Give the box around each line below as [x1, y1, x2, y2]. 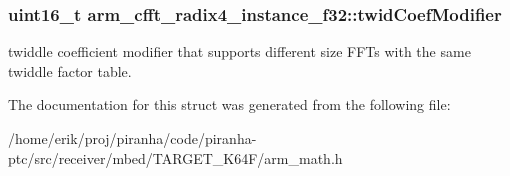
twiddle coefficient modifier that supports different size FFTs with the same [8, 41, 471, 62]
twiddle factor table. [8, 60, 132, 81]
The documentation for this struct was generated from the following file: [8, 94, 451, 115]
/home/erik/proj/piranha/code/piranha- [8, 128, 257, 148]
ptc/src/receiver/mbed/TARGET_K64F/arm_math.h [8, 147, 343, 168]
